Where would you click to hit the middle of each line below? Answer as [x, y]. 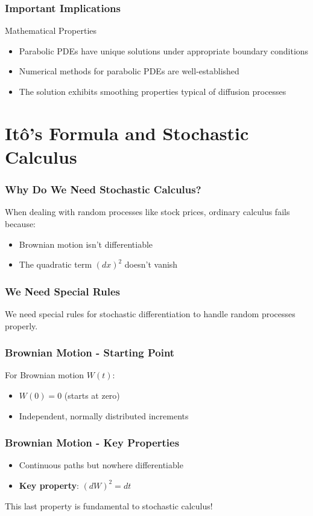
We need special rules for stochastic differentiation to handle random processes [150, 313]
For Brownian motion [45, 375]
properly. [21, 325]
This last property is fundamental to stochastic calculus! [109, 505]
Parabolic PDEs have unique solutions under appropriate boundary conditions [164, 50]
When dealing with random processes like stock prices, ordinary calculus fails [147, 212]
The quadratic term [55, 264]
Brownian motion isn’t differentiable [86, 244]
